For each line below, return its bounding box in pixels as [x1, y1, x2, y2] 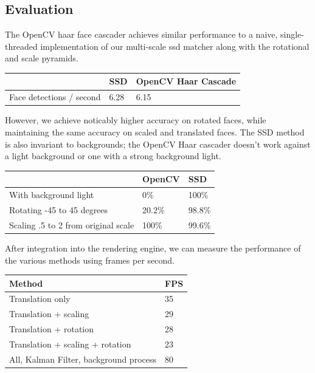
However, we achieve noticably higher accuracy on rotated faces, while [5, 114, 266, 126]
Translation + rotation [9, 323, 94, 335]
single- [280, 28, 304, 41]
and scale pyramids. [5, 52, 78, 64]
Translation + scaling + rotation [9, 337, 131, 350]
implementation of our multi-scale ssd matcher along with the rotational [40, 39, 310, 52]
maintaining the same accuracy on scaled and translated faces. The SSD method [5, 126, 305, 139]
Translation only [9, 292, 71, 305]
